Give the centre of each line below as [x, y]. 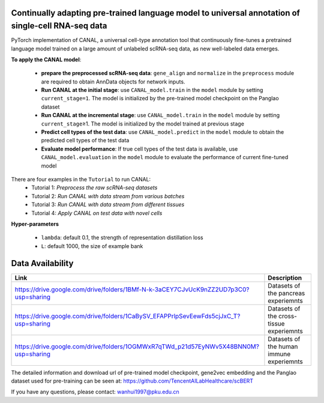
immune [279, 354]
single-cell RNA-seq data [59, 26]
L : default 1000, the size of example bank [92, 246]
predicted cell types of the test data [85, 141]
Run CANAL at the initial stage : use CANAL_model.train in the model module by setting [152, 90]
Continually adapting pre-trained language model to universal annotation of [155, 13]
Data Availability [42, 263]
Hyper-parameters [35, 224]
